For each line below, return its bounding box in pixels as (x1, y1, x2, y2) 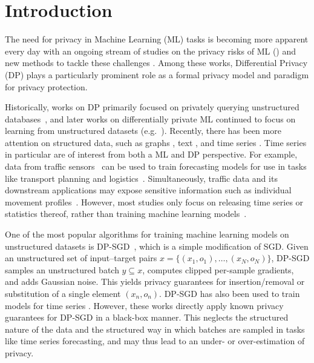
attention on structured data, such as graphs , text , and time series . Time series (5, 136, 307, 148)
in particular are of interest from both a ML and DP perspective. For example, (5, 148, 298, 161)
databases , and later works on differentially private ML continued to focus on (5, 112, 296, 125)
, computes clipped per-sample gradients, (142, 263, 294, 276)
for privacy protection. (5, 80, 88, 93)
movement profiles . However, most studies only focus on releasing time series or (5, 195, 304, 208)
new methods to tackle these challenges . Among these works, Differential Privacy (5, 56, 308, 69)
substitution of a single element (5, 287, 121, 299)
